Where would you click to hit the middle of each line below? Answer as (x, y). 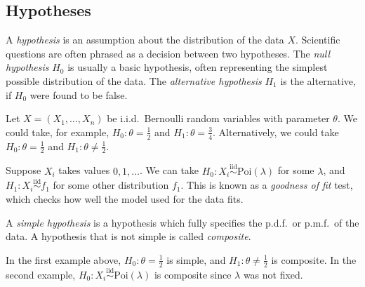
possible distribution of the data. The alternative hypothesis (134, 80)
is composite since (193, 274)
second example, (41, 274)
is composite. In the (314, 259)
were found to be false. (79, 94)
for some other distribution (111, 185)
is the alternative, (318, 80)
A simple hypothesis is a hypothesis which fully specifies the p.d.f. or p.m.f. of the (182, 222)
